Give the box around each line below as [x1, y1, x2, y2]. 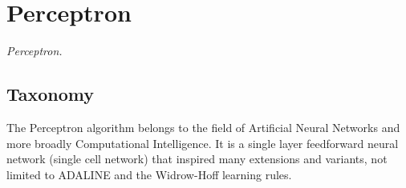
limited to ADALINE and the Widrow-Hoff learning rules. [6, 166, 292, 182]
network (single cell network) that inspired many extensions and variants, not [6, 150, 388, 167]
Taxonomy [6, 82, 95, 106]
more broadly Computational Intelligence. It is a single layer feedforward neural [6, 134, 399, 151]
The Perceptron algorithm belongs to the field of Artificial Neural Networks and [6, 118, 400, 135]
